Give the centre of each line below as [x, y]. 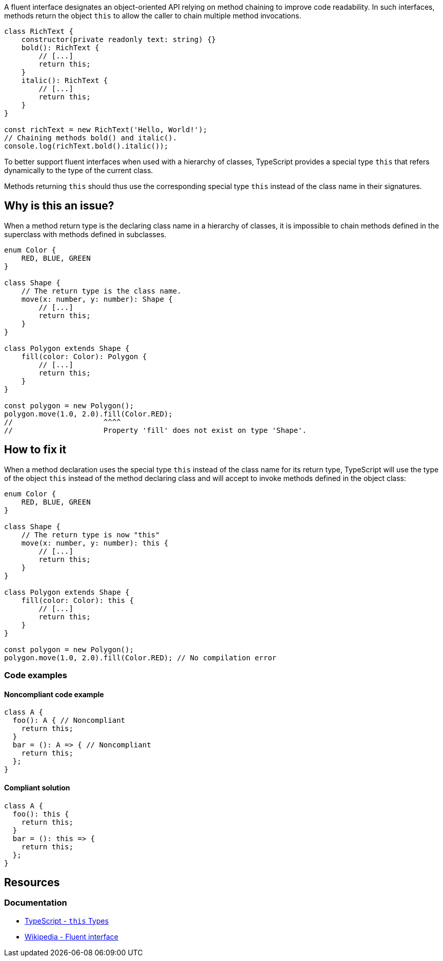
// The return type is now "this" [90, 535]
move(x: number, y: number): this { [95, 543]
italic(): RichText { [65, 80]
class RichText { [39, 31]
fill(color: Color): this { [77, 600]
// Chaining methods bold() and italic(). [91, 138]
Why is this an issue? [59, 206]
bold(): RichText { [60, 48]
